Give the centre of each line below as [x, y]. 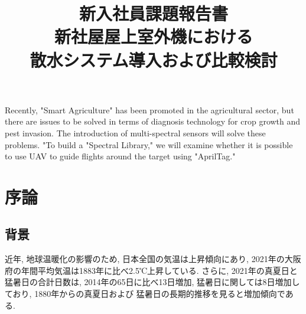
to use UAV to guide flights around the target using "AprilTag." [120, 156]
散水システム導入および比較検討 [154, 59]
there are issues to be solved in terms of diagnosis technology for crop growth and [153, 121]
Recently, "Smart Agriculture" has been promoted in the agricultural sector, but [149, 109]
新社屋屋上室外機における [153, 36]
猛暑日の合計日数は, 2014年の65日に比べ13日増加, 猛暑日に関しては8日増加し [152, 282]
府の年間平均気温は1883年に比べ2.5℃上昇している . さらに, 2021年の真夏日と [151, 270]
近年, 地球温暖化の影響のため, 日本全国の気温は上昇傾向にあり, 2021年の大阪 [153, 259]
